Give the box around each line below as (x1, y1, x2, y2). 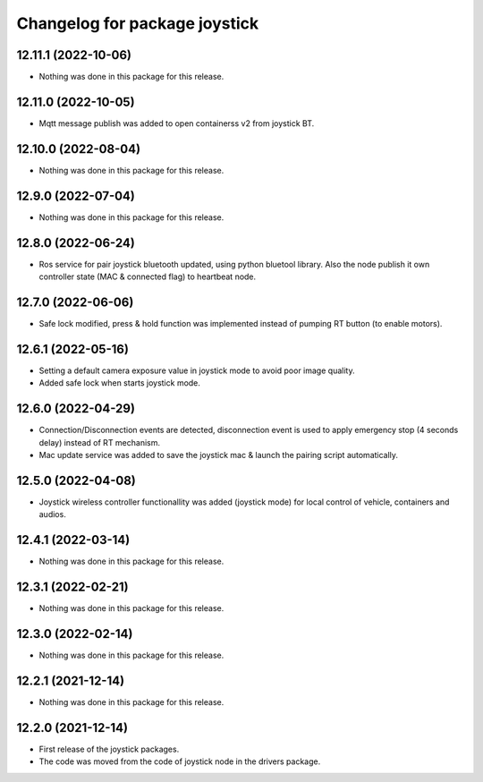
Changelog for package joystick (16, 13, 259, 33)
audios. (38, 509, 66, 520)
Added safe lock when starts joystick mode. (38, 378, 201, 388)
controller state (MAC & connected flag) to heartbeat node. (38, 271, 257, 282)
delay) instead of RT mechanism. (38, 437, 161, 447)
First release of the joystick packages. (38, 744, 180, 754)
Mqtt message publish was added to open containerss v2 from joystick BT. (38, 117, 315, 129)
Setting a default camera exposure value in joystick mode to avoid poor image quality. (38, 365, 355, 376)
